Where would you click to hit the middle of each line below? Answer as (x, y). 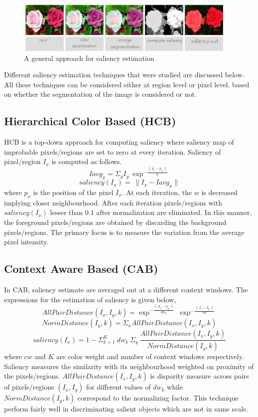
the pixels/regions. (32, 376)
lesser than (66, 212)
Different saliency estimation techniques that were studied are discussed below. (124, 75)
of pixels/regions (29, 387)
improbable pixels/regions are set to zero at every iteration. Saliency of (113, 151)
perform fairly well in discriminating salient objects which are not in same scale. (126, 409)
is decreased (219, 192)
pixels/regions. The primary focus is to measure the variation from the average (124, 232)
